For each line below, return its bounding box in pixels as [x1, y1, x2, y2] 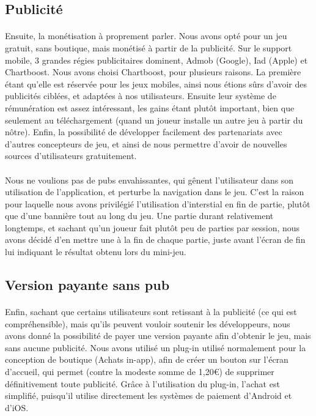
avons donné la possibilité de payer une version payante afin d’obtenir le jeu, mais [5, 329, 311, 342]
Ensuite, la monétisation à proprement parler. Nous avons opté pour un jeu [5, 29, 287, 42]
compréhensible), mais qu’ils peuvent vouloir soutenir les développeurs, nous [5, 317, 290, 330]
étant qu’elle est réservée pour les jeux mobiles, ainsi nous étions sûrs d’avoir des [5, 77, 307, 90]
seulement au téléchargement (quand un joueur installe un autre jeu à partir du [5, 113, 303, 126]
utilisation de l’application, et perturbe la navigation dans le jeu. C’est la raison [5, 185, 304, 198]
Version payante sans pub [5, 275, 170, 294]
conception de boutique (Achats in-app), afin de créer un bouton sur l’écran [5, 353, 288, 366]
